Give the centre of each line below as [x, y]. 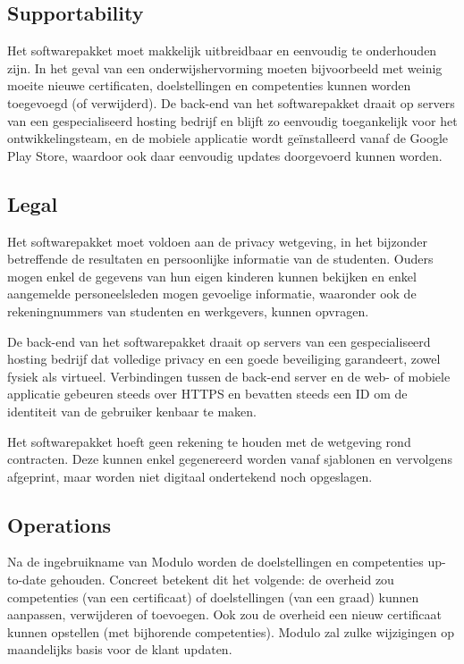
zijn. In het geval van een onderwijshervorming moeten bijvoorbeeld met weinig [225, 67]
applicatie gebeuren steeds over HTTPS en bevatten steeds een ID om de [207, 394]
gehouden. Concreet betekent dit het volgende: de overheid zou [222, 580]
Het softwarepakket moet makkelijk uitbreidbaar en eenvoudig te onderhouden [222, 50]
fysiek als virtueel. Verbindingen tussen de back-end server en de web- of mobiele [229, 376]
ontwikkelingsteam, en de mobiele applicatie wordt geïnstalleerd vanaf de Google [228, 138]
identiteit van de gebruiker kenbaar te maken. [132, 411]
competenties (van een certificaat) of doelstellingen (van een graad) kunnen [213, 597]
